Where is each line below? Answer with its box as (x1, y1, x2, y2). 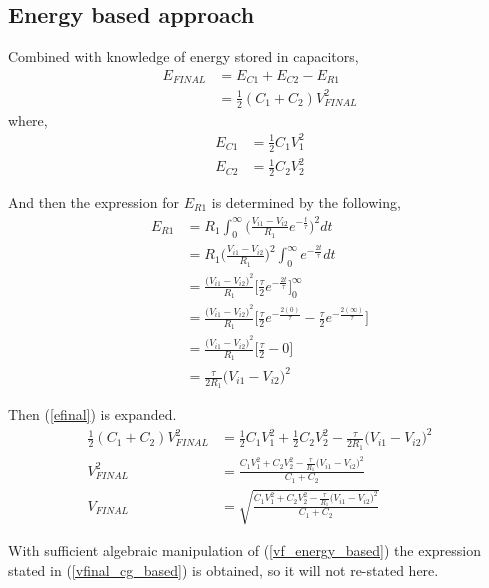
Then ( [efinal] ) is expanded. (8, 404, 177, 425)
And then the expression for (8, 191, 179, 212)
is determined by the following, (211, 191, 401, 212)
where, (8, 109, 48, 130)
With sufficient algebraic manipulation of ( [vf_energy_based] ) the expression (8, 540, 481, 561)
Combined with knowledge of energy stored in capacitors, (8, 46, 359, 67)
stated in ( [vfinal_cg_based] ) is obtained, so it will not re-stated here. (8, 560, 439, 581)
